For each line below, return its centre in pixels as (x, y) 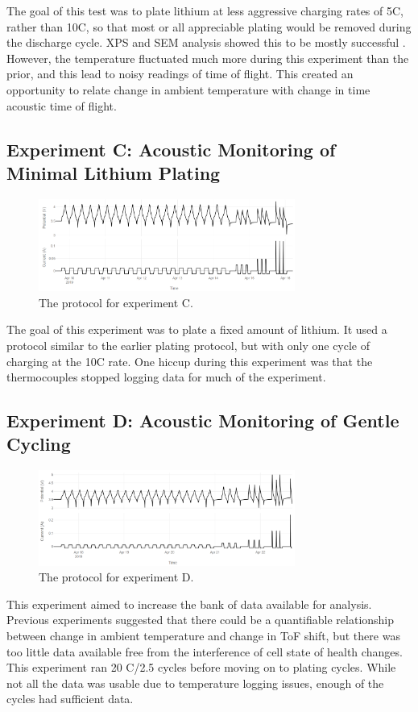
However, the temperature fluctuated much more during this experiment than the (208, 58)
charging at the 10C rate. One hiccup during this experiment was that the (190, 361)
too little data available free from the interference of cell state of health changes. (205, 651)
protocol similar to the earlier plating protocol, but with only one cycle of (188, 345)
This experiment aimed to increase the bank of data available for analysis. (189, 604)
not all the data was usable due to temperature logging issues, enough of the (195, 683)
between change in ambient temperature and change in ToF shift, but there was (203, 635)
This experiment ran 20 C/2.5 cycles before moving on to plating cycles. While (201, 667)
